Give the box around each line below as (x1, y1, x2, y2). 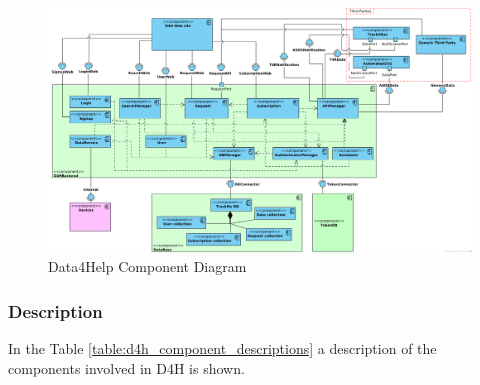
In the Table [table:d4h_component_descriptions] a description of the (8, 338, 437, 359)
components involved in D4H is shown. (8, 357, 245, 378)
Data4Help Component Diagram (48, 256, 247, 277)
